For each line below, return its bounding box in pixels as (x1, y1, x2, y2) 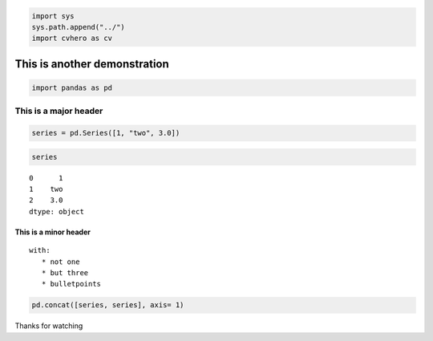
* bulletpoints (41, 279, 102, 289)
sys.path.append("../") (31, 22, 126, 31)
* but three (41, 269, 89, 278)
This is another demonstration (14, 57, 170, 71)
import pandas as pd (31, 83, 112, 92)
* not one (41, 257, 80, 266)
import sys (31, 11, 75, 20)
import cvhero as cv (31, 34, 112, 43)
